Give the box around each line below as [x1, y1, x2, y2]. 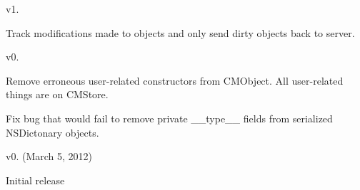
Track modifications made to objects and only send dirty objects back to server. [6, 25, 355, 40]
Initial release [6, 172, 65, 187]
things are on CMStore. [6, 87, 109, 102]
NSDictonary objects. [6, 125, 99, 139]
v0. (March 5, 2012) [6, 149, 92, 164]
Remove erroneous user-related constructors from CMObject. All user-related [6, 73, 344, 88]
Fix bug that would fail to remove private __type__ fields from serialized [6, 110, 333, 125]
